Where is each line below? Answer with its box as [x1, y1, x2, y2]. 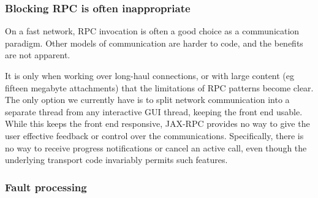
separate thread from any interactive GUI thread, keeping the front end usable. [5, 105, 303, 118]
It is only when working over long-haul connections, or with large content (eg [5, 69, 295, 82]
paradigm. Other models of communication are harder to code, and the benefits [5, 36, 303, 49]
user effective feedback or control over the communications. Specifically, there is [5, 129, 304, 142]
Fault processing [5, 179, 87, 194]
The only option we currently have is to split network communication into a [5, 93, 290, 106]
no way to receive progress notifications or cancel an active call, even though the [5, 141, 307, 154]
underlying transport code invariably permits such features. [5, 153, 228, 166]
